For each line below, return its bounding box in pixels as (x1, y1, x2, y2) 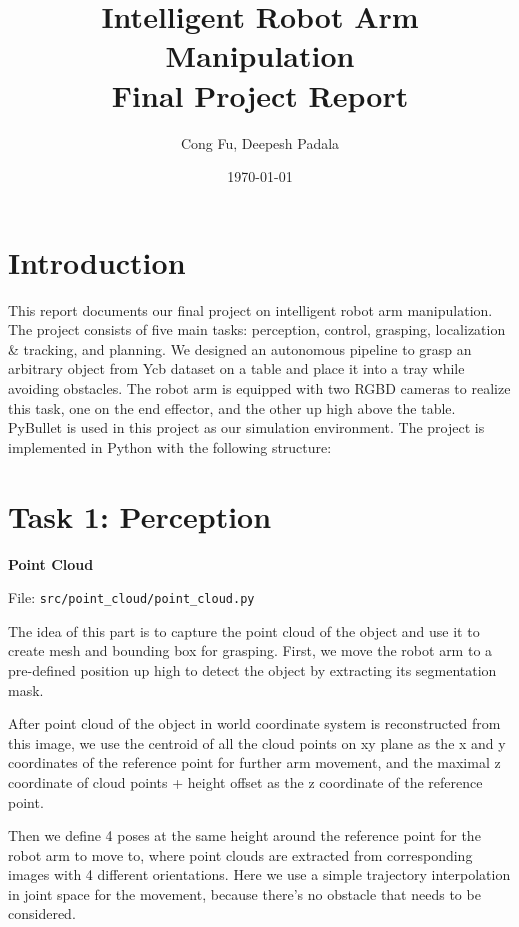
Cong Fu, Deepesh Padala (180, 132, 340, 153)
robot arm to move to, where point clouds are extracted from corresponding (8, 844, 473, 865)
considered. (8, 903, 76, 924)
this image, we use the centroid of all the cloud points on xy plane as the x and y (8, 732, 506, 753)
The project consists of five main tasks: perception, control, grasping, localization (8, 319, 506, 340)
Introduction (8, 241, 186, 282)
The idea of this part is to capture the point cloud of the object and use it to (8, 620, 480, 641)
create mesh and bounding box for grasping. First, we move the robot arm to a (8, 640, 493, 661)
